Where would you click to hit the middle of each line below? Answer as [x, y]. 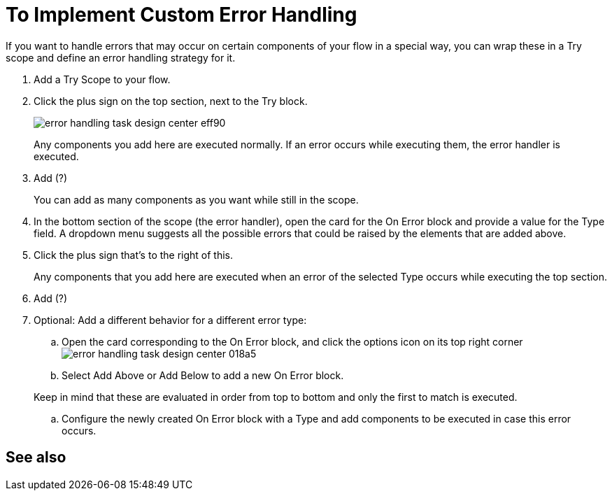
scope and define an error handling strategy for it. [121, 57]
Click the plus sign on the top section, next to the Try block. [171, 101]
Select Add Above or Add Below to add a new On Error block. [203, 375]
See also [36, 458]
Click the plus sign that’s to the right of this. [134, 255]
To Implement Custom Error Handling [182, 15]
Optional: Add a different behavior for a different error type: [170, 320]
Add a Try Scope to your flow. [102, 79]
